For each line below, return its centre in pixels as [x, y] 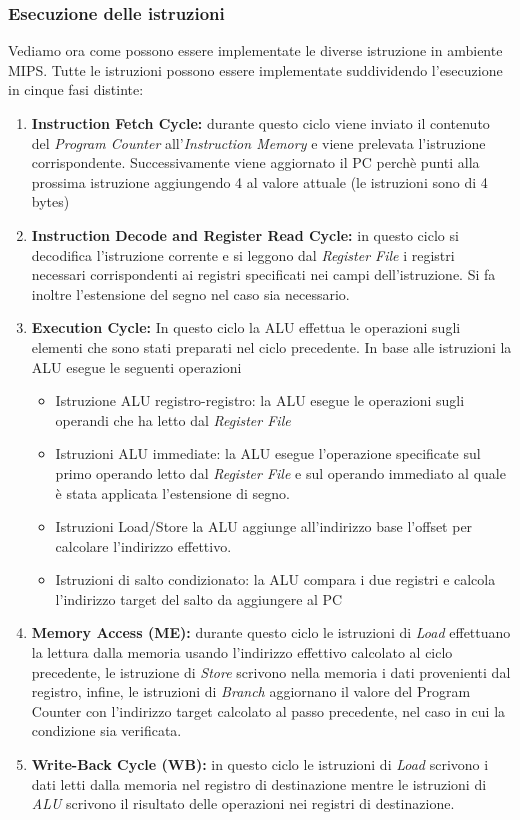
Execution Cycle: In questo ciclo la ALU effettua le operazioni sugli [246, 327]
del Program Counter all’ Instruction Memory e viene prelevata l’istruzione [258, 142]
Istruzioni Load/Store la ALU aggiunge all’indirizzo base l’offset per [264, 526]
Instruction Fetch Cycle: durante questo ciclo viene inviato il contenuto [260, 123]
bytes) [50, 201]
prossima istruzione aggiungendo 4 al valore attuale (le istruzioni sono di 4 [259, 181]
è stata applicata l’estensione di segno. [172, 492]
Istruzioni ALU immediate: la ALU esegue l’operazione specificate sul [268, 453]
